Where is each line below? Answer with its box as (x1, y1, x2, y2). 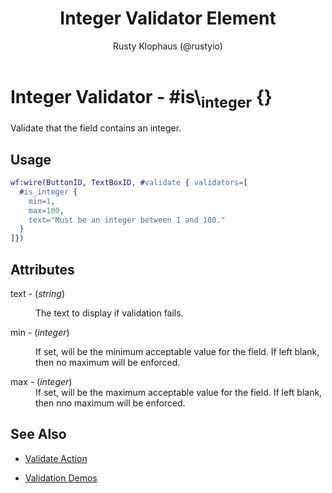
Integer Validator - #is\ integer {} (10, 85, 273, 112)
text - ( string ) (10, 288, 65, 300)
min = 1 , (28, 196, 56, 206)
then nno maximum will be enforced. (35, 397, 186, 409)
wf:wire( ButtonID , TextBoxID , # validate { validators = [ (10, 178, 248, 188)
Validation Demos (24, 472, 98, 484)
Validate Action (24, 452, 88, 464)
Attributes (10, 261, 75, 278)
